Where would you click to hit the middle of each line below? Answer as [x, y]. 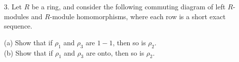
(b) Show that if [28, 52]
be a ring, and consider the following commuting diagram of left [128, 6]
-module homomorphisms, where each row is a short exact [138, 16]
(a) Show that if [28, 42]
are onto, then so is [115, 52]
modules [17, 16]
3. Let [13, 6]
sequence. [18, 26]
